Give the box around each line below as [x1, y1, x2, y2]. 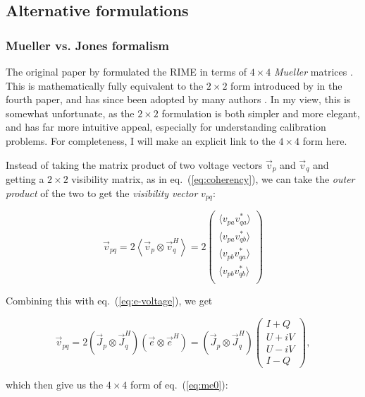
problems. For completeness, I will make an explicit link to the [6, 133, 276, 148]
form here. [302, 133, 347, 148]
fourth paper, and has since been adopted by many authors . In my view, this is [6, 92, 351, 107]
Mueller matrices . [274, 64, 353, 78]
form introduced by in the [230, 78, 342, 93]
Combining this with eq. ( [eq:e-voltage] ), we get [6, 293, 213, 308]
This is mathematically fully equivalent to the [6, 78, 204, 93]
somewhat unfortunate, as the [6, 105, 135, 120]
